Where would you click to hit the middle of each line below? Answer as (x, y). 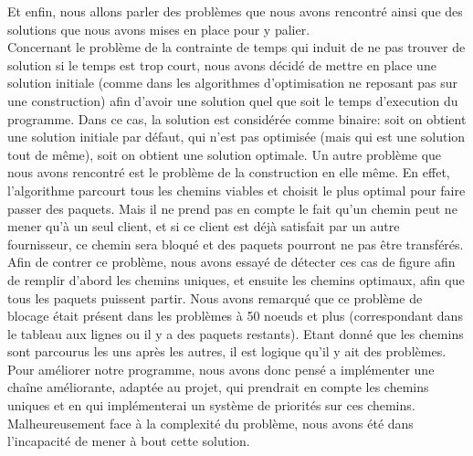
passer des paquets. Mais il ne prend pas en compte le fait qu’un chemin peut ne (232, 208)
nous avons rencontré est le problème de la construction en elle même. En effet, (229, 172)
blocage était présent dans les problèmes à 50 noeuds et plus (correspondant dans (235, 316)
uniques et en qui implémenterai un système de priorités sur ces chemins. (211, 405)
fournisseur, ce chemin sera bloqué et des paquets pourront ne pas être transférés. (236, 244)
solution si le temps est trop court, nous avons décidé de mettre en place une (222, 64)
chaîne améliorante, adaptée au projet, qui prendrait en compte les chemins (218, 387)
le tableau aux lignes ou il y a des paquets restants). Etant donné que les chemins (236, 333)
